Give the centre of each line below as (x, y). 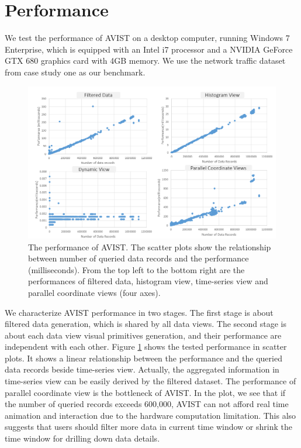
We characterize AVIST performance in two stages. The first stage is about (139, 312)
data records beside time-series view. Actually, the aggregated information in (142, 369)
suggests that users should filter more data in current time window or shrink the (148, 427)
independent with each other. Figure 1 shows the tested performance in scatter (146, 347)
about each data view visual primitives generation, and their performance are (143, 335)
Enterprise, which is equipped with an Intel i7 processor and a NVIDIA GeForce (149, 49)
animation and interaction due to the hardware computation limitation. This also (150, 415)
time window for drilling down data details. (82, 438)
